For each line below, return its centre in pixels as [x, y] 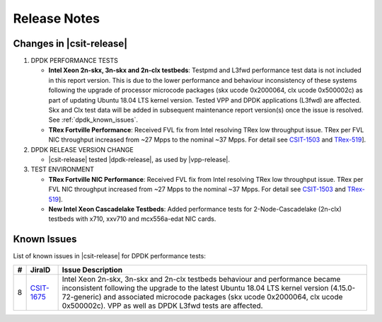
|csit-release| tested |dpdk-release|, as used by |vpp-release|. [139, 159]
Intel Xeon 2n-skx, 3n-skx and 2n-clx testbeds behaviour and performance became [201, 279]
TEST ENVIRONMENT [63, 169]
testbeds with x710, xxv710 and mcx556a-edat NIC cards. [132, 219]
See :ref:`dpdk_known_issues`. [93, 120]
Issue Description [92, 270]
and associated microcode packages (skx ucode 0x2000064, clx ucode [223, 297]
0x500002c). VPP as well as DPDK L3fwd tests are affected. [162, 306]
